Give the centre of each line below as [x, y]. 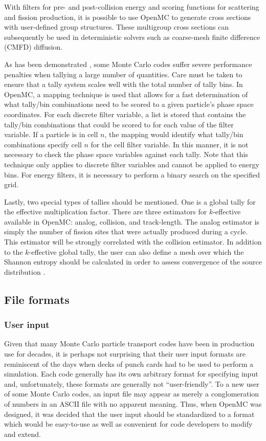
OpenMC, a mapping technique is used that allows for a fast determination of [126, 94]
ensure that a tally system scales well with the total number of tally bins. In [124, 84]
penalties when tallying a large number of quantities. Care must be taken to [123, 74]
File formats [37, 299]
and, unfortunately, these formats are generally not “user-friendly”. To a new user [132, 383]
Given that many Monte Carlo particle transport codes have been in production [129, 344]
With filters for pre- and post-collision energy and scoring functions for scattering [132, 7]
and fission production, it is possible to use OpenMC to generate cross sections [128, 17]
